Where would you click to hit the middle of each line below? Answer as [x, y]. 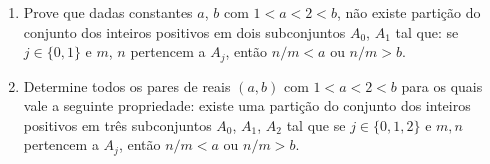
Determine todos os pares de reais [127, 85]
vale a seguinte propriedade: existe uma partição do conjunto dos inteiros [247, 105]
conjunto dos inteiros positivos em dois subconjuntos [184, 31]
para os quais [442, 85]
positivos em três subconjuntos [117, 124]
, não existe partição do [408, 12]
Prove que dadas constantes [108, 12]
